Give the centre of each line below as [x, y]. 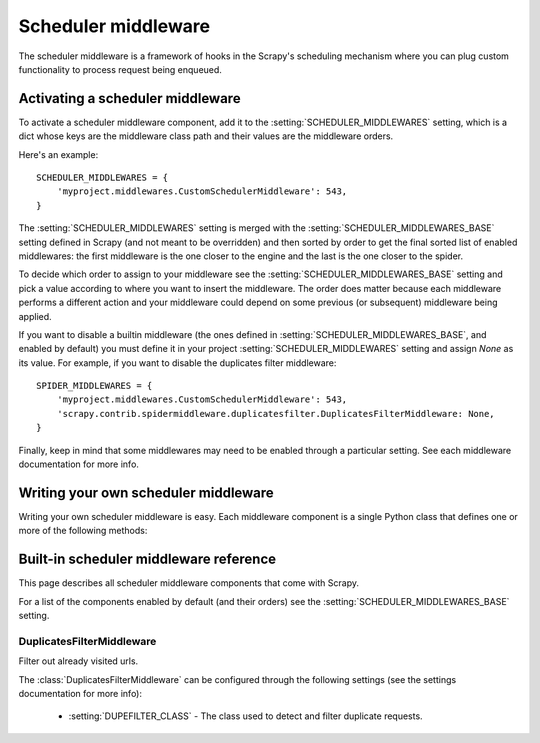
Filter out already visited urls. [78, 661]
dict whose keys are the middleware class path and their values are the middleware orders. [206, 136]
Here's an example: [58, 154]
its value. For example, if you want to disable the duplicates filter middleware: [177, 362]
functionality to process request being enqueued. [120, 69]
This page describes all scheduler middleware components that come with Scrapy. [189, 583]
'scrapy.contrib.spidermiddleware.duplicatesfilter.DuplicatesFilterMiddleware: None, [275, 413]
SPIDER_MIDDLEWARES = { [94, 386]
